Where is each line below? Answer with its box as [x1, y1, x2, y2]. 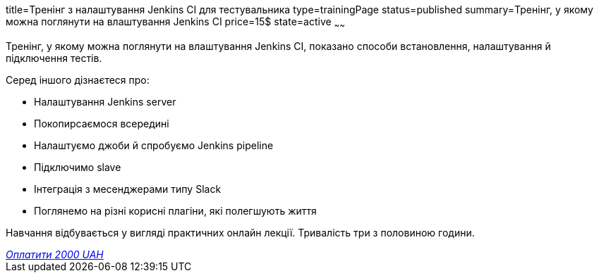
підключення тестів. [6, 51, 102, 64]
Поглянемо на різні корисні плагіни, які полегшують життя [34, 204, 317, 217]
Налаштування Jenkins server [34, 95, 176, 108]
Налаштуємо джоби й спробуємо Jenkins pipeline [34, 139, 274, 151]
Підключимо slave [34, 160, 121, 173]
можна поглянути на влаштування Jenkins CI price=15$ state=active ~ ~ [6, 15, 346, 30]
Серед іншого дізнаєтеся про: [6, 73, 150, 86]
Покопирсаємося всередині [34, 117, 169, 129]
